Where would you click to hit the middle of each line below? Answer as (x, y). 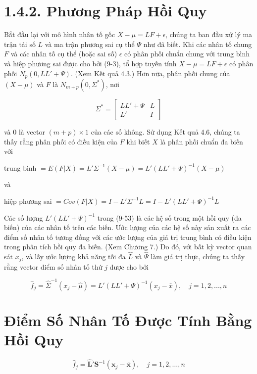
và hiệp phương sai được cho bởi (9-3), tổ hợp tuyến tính (90, 63)
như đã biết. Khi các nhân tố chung (198, 44)
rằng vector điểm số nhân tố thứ (53, 266)
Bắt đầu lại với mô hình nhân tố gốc (60, 34)
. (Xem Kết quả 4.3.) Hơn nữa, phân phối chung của (150, 73)
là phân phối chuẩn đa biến (202, 141)
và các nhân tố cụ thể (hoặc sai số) (64, 54)
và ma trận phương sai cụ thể (90, 44)
